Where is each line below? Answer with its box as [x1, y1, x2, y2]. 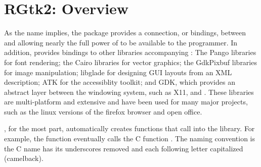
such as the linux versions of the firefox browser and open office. [4, 106, 202, 117]
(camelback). [4, 153, 43, 163]
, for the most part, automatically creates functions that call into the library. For [4, 123, 255, 134]
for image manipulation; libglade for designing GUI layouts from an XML [4, 67, 232, 77]
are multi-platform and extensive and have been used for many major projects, [4, 96, 248, 107]
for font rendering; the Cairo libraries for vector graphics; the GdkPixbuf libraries [4, 57, 257, 67]
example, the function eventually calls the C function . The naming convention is [4, 133, 255, 144]
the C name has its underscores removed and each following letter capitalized [4, 143, 243, 153]
